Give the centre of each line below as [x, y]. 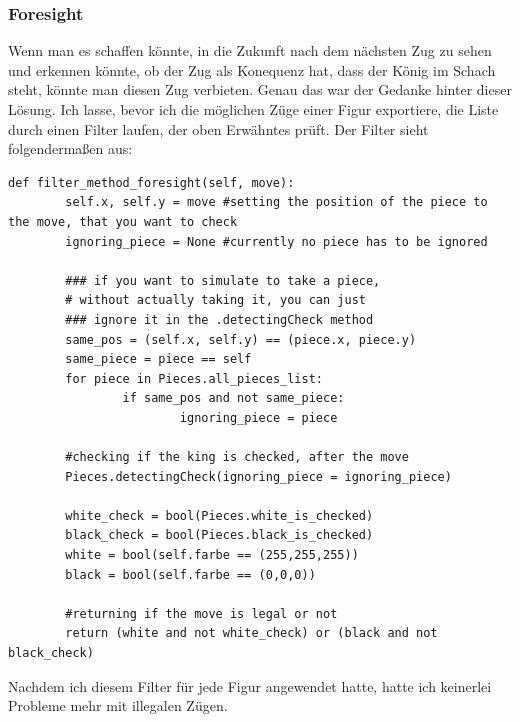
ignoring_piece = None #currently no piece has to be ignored [276, 241]
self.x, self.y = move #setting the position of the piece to [276, 202]
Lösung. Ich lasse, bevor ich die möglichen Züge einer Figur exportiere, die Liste [253, 109]
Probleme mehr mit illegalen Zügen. [118, 705]
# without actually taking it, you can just [215, 300]
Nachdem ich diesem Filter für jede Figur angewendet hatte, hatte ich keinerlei [250, 685]
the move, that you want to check [123, 221]
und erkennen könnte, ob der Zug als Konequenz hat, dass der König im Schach [252, 69]
